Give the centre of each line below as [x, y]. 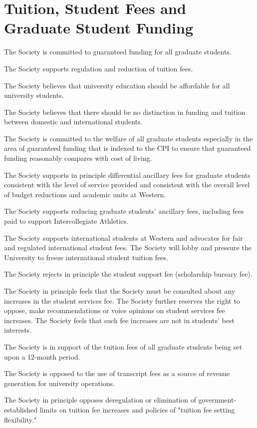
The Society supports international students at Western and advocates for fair [124, 237]
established [21, 409]
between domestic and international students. [73, 122]
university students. [34, 95]
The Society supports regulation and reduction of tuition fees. [99, 68]
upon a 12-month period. [42, 356]
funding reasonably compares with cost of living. [78, 158]
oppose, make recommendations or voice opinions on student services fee [115, 310]
